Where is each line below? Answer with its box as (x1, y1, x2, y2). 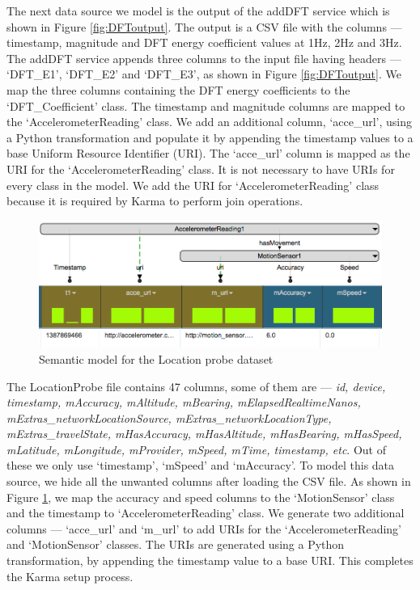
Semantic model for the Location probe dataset (39, 350, 274, 367)
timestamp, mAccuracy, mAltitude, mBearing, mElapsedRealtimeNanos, (6, 394, 361, 411)
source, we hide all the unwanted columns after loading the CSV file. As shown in (6, 473, 411, 490)
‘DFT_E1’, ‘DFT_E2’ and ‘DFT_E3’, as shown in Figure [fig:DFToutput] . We (6, 65, 401, 82)
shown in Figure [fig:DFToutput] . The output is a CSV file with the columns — (6, 18, 402, 35)
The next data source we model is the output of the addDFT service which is (6, 2, 390, 19)
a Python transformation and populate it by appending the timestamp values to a (6, 129, 414, 145)
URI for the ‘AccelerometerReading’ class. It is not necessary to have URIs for (6, 160, 395, 177)
